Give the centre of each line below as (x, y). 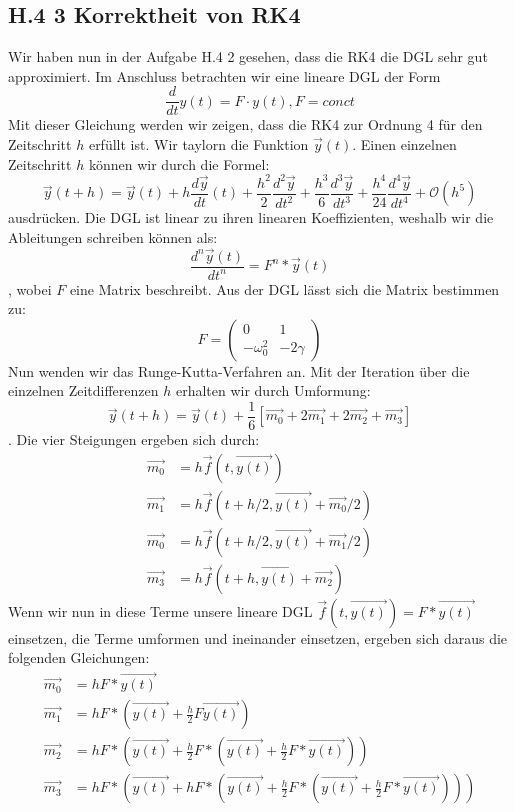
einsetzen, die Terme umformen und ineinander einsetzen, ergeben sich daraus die (258, 637)
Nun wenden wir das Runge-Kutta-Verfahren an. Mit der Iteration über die (239, 370)
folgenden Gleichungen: (79, 657)
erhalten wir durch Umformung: (273, 390)
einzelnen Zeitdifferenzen (83, 390)
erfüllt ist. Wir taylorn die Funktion (198, 144)
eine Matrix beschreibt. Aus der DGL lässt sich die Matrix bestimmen (284, 288)
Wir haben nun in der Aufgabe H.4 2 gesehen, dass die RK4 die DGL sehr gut (248, 56)
